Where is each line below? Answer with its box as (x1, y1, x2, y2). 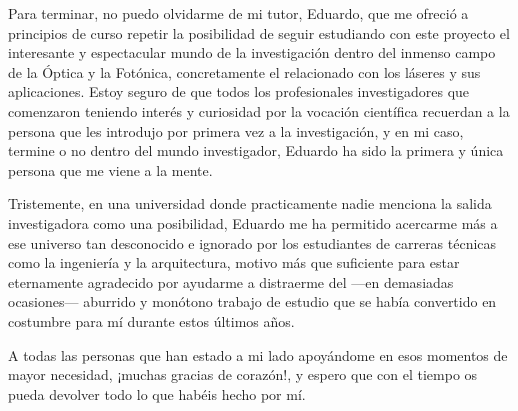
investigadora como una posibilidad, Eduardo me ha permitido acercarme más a (8, 212, 498, 233)
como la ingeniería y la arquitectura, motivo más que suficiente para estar (8, 252, 460, 273)
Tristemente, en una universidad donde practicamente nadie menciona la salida (8, 193, 492, 214)
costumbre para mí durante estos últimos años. (8, 310, 295, 331)
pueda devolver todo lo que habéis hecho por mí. (8, 383, 306, 404)
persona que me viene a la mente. (8, 159, 213, 180)
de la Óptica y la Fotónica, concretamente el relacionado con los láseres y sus (8, 61, 481, 82)
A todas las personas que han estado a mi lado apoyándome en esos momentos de (8, 344, 508, 365)
